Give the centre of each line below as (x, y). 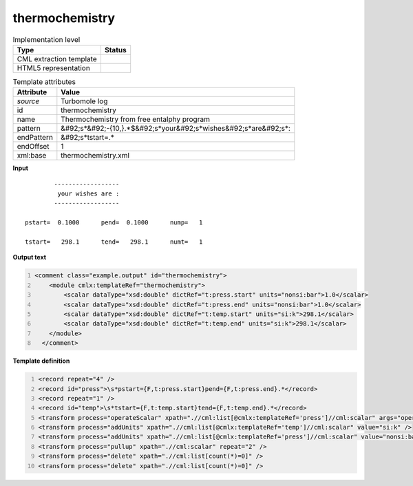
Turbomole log (84, 101)
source (28, 101)
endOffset (33, 147)
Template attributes (44, 82)
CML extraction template (57, 59)
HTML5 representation (54, 67)
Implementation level (46, 39)
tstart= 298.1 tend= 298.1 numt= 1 (114, 242)
